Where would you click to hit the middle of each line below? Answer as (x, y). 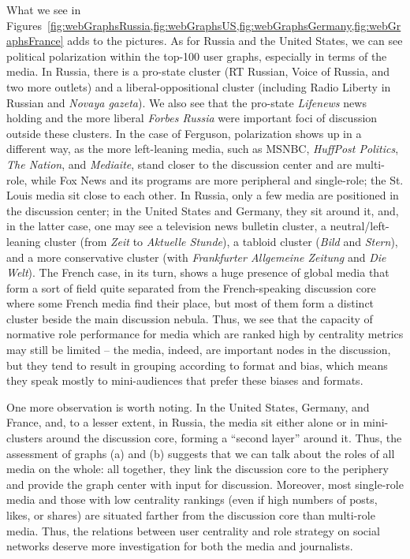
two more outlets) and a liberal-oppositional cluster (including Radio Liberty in (199, 86)
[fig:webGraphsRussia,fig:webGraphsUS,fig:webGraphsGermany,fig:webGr (224, 25)
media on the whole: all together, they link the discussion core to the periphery (198, 469)
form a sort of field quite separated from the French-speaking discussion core (191, 287)
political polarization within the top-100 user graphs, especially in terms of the (197, 56)
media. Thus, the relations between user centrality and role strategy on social (193, 530)
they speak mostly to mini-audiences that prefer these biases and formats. (185, 380)
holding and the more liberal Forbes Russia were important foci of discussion (192, 118)
